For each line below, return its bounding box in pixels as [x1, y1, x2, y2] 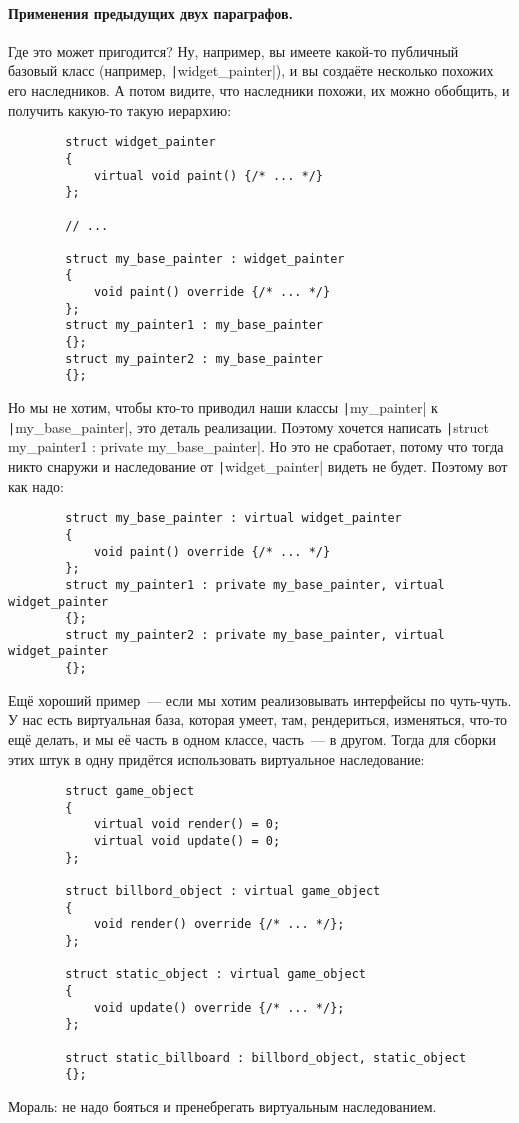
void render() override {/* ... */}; [93, 917, 345, 932]
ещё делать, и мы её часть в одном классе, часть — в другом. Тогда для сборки [8, 728, 496, 749]
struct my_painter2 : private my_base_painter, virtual [65, 627, 445, 642]
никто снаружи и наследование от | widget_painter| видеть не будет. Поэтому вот [8, 455, 508, 476]
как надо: [8, 475, 64, 496]
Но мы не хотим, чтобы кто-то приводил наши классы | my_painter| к [8, 397, 438, 418]
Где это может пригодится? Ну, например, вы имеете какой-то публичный [8, 40, 459, 61]
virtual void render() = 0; [93, 817, 281, 832]
